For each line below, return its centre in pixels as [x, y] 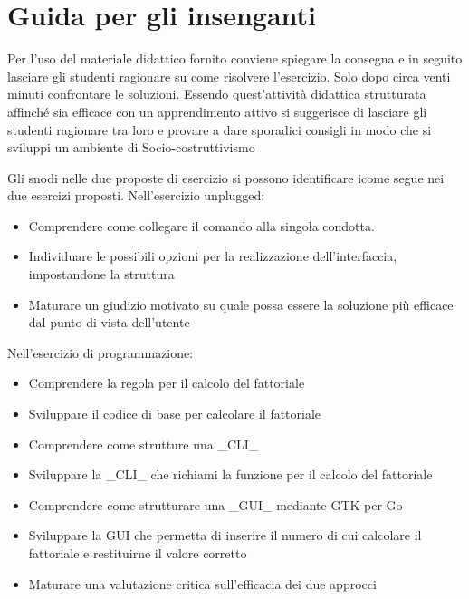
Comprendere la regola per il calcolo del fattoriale [167, 383]
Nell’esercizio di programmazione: [100, 352]
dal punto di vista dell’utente [109, 322]
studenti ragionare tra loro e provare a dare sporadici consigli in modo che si [220, 129]
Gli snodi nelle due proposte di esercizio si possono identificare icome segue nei [226, 177]
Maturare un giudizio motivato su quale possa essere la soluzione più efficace [241, 304]
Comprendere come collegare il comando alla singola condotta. [201, 225]
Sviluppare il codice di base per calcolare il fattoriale [175, 414]
